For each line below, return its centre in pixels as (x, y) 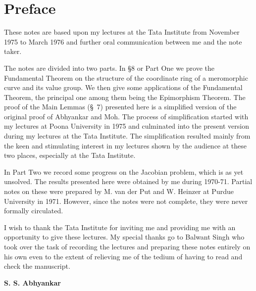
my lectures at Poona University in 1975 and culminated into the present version (127, 126)
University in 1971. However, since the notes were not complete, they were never (126, 201)
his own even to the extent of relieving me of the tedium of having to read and (123, 256)
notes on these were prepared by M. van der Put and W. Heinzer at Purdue (119, 191)
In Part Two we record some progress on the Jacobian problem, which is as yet (124, 171)
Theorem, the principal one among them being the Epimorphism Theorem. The (125, 97)
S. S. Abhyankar (32, 282)
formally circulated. (34, 211)
